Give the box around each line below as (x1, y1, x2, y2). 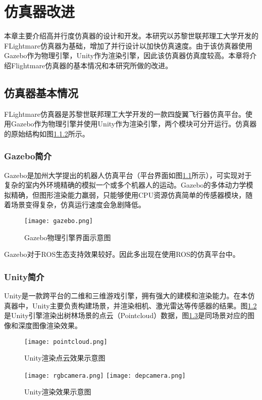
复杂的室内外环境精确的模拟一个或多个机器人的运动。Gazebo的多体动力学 (4, 180, 246, 190)
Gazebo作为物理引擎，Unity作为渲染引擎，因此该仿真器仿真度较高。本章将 (4, 50, 250, 61)
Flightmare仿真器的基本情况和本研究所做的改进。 (11, 60, 173, 70)
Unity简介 (4, 270, 44, 283)
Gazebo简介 (4, 150, 52, 162)
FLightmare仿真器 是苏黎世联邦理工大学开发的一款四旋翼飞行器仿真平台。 (4, 108, 245, 119)
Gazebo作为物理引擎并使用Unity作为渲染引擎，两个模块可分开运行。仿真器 (11, 118, 257, 129)
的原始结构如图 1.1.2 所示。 (4, 128, 89, 139)
